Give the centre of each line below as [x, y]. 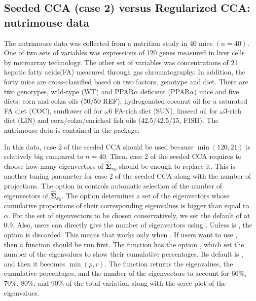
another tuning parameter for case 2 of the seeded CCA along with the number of [128, 176]
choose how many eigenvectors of [54, 166]
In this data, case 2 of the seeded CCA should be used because [99, 146]
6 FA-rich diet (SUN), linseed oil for [163, 110]
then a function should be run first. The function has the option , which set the [124, 244]
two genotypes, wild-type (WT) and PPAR [69, 91]
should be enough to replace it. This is [177, 166]
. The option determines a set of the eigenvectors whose [146, 195]
